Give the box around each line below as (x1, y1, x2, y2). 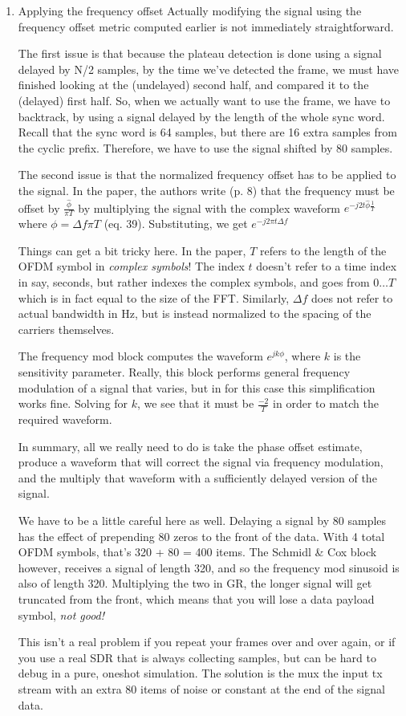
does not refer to (311, 289, 393, 306)
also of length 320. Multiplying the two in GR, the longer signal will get (18, 575, 372, 592)
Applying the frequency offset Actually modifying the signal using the (18, 2, 362, 18)
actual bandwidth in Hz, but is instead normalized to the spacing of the (18, 305, 371, 322)
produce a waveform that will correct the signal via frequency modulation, (18, 454, 384, 470)
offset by (18, 199, 60, 216)
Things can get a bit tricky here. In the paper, (18, 242, 246, 258)
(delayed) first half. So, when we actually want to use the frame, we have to (18, 92, 391, 108)
